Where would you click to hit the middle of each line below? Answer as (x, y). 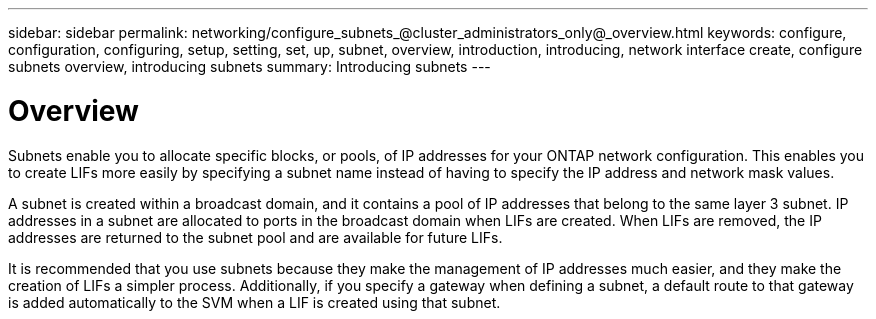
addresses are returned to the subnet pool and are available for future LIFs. (255, 237)
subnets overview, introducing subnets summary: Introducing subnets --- (249, 66)
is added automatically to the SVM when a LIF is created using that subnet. (254, 302)
